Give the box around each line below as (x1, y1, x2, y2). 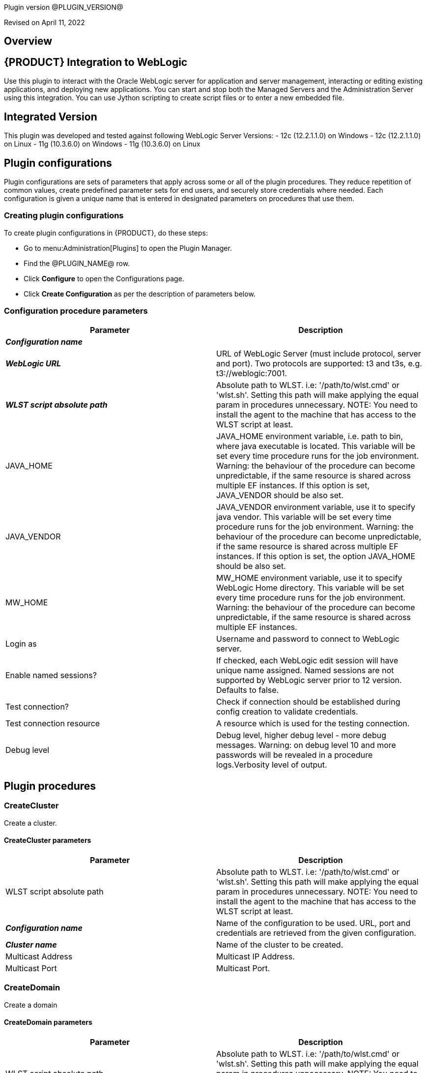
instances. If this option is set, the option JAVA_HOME (216, 551, 416, 562)
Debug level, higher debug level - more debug (216, 730, 387, 741)
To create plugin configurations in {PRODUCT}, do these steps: (4, 228, 208, 237)
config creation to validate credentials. (216, 707, 358, 717)
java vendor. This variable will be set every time (216, 512, 392, 522)
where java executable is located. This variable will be (216, 441, 415, 451)
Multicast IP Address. (216, 951, 295, 961)
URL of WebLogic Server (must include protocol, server (216, 349, 421, 359)
